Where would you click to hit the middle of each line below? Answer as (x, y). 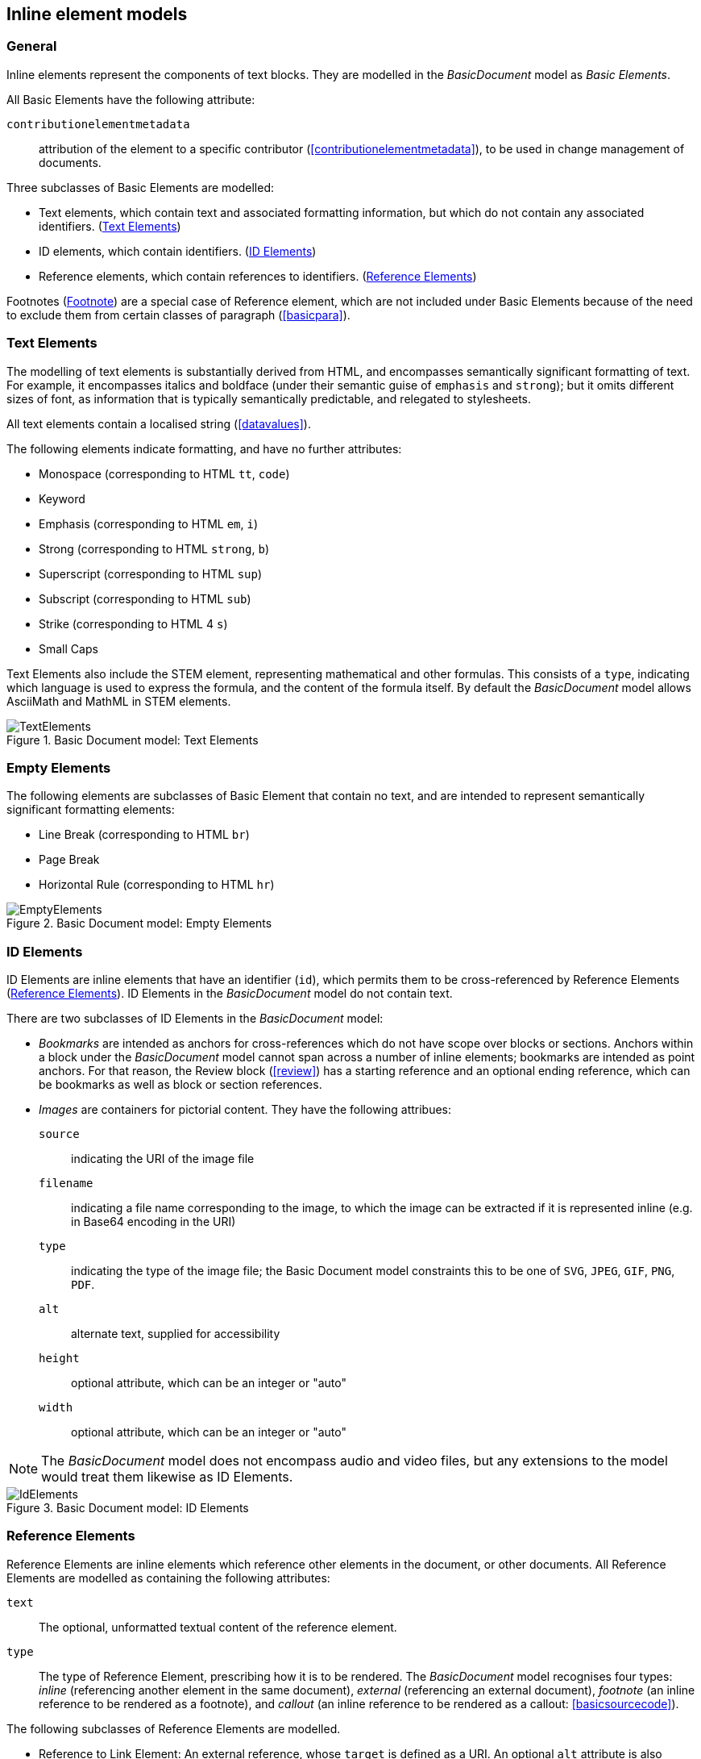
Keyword (62, 498)
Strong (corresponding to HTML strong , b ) (154, 548)
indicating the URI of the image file (163, 1159)
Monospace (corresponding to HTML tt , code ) (164, 473)
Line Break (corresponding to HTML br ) (144, 835)
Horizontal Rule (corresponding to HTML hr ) (157, 885)
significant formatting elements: (91, 810)
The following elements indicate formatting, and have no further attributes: (204, 448)
